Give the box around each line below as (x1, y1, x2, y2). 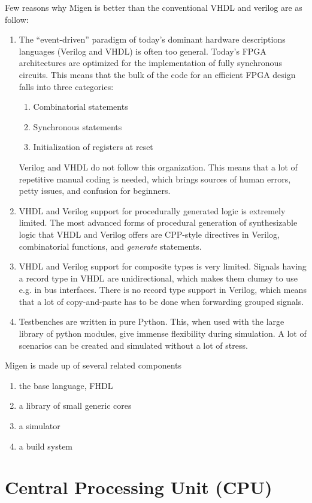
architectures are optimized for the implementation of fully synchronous (19, 56, 282, 69)
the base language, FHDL (19, 379, 113, 391)
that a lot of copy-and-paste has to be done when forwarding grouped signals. (19, 295, 304, 307)
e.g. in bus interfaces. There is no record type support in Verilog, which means (19, 283, 307, 296)
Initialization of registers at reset (33, 140, 153, 153)
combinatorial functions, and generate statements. (19, 239, 202, 252)
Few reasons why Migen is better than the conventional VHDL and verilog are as (5, 1, 302, 13)
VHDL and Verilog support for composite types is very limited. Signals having (19, 260, 307, 273)
